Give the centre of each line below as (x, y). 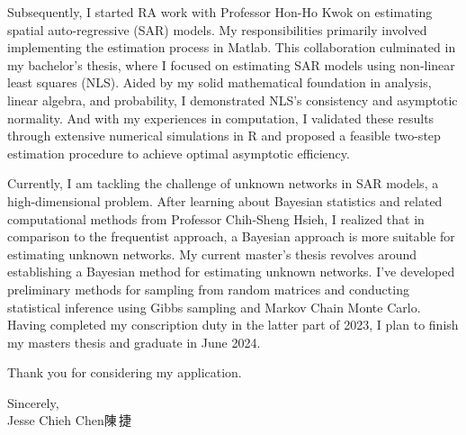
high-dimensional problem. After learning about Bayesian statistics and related (225, 200)
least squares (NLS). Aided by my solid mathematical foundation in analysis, (220, 82)
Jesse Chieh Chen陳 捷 (69, 420)
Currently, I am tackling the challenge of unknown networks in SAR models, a (223, 183)
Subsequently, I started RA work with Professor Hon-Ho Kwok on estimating (220, 12)
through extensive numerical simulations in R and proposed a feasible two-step (224, 136)
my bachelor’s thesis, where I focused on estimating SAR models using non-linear (231, 64)
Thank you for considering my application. (125, 372)
